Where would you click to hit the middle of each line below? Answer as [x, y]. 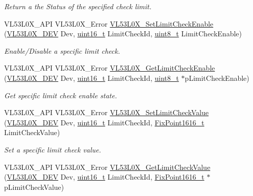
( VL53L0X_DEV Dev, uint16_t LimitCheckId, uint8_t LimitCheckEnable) [123, 34]
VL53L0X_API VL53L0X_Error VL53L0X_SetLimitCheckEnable [109, 23]
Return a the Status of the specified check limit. [78, 6]
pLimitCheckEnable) [217, 78]
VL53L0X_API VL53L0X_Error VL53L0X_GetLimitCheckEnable [110, 68]
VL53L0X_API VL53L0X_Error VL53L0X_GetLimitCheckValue [107, 167]
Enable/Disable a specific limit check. [62, 50]
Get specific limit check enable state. [61, 95]
